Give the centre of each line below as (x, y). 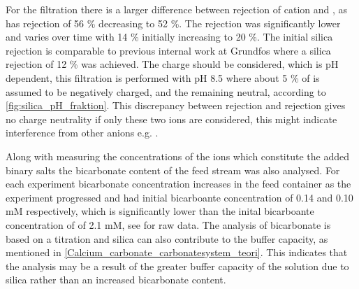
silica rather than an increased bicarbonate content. (116, 280)
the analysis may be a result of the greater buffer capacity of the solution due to (177, 266)
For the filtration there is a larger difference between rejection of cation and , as (177, 9)
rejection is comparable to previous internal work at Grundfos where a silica (168, 50)
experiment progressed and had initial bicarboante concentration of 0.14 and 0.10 (179, 197)
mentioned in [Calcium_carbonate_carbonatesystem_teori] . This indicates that (177, 252)
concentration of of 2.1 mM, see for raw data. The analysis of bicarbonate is (168, 224)
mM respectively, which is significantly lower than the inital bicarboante (160, 211)
